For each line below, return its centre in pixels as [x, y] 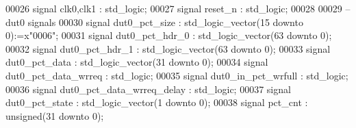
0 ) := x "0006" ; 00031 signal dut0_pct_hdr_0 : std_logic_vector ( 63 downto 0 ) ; [169, 35]
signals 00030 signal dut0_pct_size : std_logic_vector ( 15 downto [165, 22]
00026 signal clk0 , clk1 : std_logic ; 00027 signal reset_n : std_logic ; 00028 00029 [174, 8]
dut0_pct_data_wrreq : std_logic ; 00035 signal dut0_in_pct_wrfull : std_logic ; [177, 75]
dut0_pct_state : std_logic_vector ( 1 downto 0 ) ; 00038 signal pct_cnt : [157, 102]
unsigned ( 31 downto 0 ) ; [55, 115]
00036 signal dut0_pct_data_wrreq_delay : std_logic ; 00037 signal [148, 89]
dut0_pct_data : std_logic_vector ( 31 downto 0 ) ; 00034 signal [137, 62]
